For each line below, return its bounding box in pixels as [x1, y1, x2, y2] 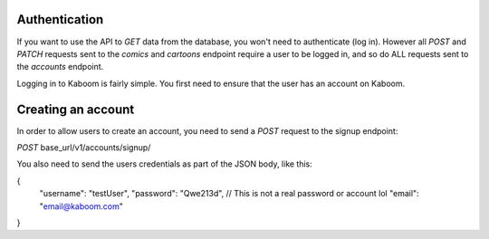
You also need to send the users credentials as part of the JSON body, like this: [16, 158, 312, 169]
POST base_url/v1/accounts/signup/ [16, 141, 151, 153]
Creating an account [16, 101, 135, 117]
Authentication [16, 12, 104, 27]
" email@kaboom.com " [39, 200, 124, 212]
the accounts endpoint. [16, 62, 104, 72]
